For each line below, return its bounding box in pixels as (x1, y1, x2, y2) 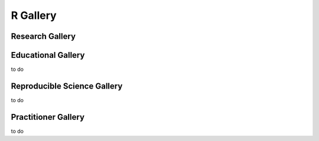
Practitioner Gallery (11, 112, 85, 122)
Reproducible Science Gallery (11, 81, 123, 91)
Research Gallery (11, 31, 76, 41)
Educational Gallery (11, 50, 85, 60)
